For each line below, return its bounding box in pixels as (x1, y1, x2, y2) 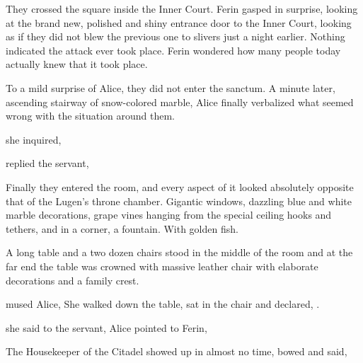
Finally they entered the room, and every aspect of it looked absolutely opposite (6, 179, 354, 194)
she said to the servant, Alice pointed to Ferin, (6, 320, 207, 335)
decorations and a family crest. (6, 272, 139, 287)
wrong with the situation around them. (6, 108, 175, 123)
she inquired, (6, 132, 62, 146)
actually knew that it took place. (6, 57, 148, 71)
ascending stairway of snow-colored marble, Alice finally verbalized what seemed (6, 94, 354, 109)
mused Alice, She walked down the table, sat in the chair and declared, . (6, 296, 320, 311)
